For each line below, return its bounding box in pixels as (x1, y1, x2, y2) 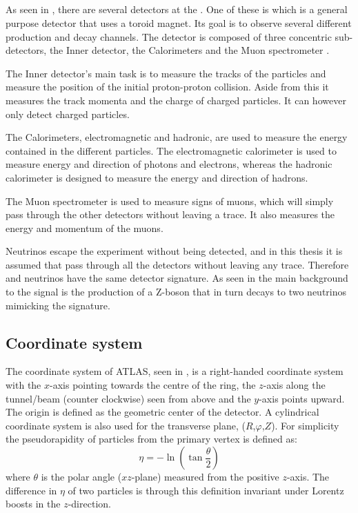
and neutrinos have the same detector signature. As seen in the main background (6, 271, 348, 285)
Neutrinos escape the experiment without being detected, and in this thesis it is (6, 244, 343, 258)
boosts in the (6, 496, 61, 511)
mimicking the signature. (6, 298, 110, 312)
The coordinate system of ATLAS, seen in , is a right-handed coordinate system (6, 364, 344, 378)
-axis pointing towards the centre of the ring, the (50, 378, 256, 392)
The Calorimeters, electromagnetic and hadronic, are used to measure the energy (6, 130, 348, 144)
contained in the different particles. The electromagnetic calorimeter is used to (6, 143, 337, 157)
